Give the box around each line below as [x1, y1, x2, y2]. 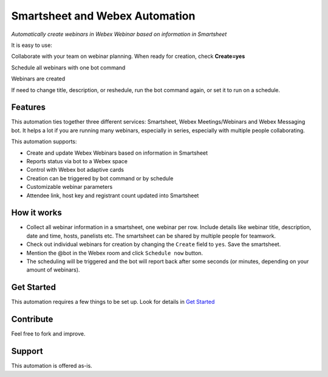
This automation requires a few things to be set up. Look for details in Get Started [11, 298, 215, 306]
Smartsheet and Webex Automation [11, 9, 196, 23]
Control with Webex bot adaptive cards [26, 166, 125, 174]
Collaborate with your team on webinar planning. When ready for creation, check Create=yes [11, 52, 245, 60]
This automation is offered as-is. [11, 362, 92, 370]
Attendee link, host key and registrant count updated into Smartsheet [26, 192, 199, 199]
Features [11, 102, 46, 113]
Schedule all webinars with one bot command [11, 64, 126, 71]
